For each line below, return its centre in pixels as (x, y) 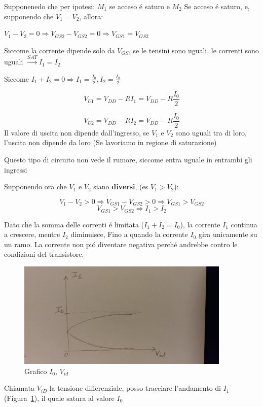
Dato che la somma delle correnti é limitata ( (74, 224)
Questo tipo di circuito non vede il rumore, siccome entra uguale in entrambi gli (128, 159)
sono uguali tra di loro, (211, 132)
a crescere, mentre (32, 234)
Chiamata (19, 388)
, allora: (91, 16)
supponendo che (29, 16)
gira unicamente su (228, 234)
